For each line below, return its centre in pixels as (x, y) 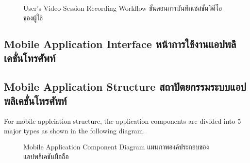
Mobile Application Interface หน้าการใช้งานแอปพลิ (120, 43)
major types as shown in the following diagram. (75, 130)
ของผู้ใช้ (33, 17)
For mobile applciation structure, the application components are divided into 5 (123, 121)
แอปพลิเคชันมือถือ (46, 156)
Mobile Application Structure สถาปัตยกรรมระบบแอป (125, 86)
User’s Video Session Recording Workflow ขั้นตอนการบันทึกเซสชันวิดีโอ (123, 8)
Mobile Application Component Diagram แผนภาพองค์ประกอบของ (116, 147)
